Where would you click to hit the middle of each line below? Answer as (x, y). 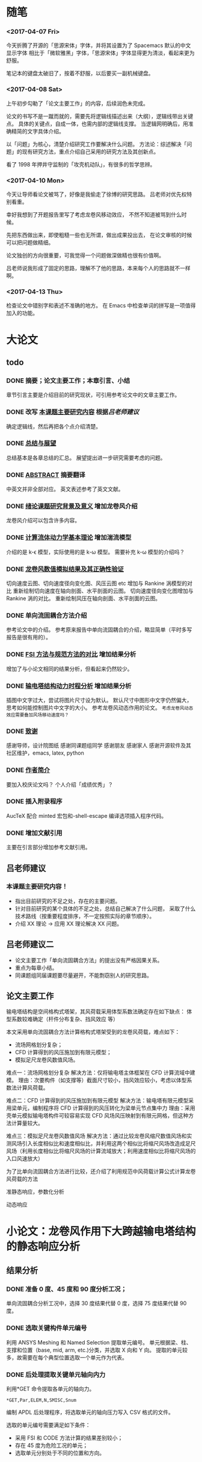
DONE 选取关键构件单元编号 (47, 1328)
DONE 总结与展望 (31, 443)
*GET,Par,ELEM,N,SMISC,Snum (41, 1400)
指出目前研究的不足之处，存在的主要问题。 (68, 901)
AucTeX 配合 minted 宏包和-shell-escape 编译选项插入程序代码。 (87, 815)
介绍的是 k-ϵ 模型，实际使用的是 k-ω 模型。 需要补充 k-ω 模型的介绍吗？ (96, 552)
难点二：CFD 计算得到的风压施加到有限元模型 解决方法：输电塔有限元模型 (97, 1101)
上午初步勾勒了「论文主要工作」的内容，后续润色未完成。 (77, 103)
